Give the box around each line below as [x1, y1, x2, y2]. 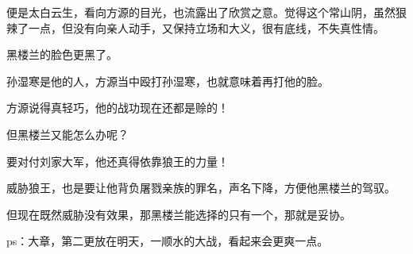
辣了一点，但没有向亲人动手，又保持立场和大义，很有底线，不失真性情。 [6, 19, 384, 36]
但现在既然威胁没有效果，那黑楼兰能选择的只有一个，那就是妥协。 [6, 206, 351, 222]
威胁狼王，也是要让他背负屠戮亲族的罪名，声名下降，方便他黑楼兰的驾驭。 [6, 179, 396, 196]
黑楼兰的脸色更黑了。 [6, 46, 118, 63]
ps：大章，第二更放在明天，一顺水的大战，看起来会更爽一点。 [6, 233, 329, 249]
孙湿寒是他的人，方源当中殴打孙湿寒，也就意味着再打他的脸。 [6, 72, 329, 89]
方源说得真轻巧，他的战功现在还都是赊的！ [6, 99, 229, 116]
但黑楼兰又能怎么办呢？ [6, 125, 129, 142]
